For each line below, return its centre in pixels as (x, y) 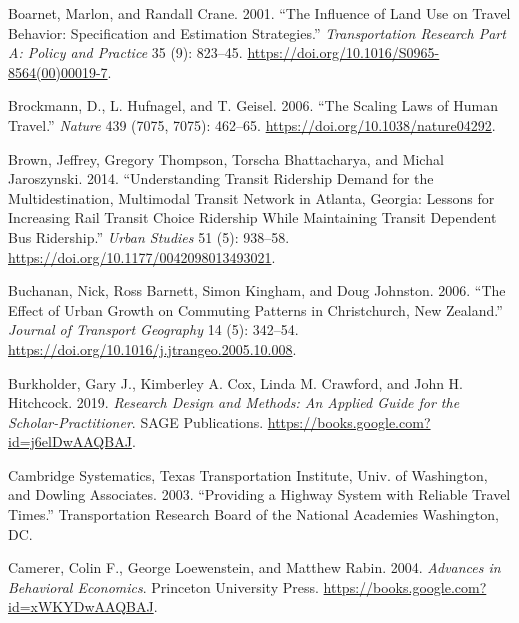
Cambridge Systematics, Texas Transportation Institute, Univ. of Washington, (248, 474)
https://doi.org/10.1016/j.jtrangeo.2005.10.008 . (152, 348)
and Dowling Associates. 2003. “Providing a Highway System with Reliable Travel (259, 494)
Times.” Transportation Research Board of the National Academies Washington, (253, 514)
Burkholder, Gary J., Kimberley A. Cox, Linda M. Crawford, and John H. (236, 382)
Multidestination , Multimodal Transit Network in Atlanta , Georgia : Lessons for (251, 197)
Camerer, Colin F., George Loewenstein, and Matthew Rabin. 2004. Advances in (254, 567)
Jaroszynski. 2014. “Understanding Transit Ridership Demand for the (221, 178)
